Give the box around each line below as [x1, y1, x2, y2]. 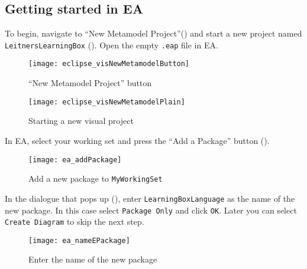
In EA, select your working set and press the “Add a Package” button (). [5, 134, 270, 146]
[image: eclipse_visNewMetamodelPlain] [28, 97, 185, 106]
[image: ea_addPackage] [28, 155, 122, 164]
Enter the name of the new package [28, 253, 157, 265]
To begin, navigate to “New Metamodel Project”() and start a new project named [5, 27, 302, 40]
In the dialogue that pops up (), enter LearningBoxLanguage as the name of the [5, 192, 295, 204]
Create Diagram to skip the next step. [5, 215, 144, 228]
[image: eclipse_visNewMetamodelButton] [28, 60, 190, 68]
